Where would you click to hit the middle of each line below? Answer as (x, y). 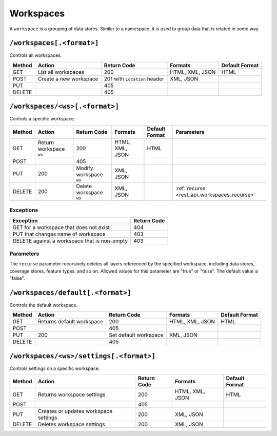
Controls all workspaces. (36, 55)
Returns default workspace (71, 322)
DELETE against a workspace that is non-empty (70, 241)
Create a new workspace (68, 78)
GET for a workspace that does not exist (61, 227)
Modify (85, 168)
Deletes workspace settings (71, 424)
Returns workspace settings (72, 395)
